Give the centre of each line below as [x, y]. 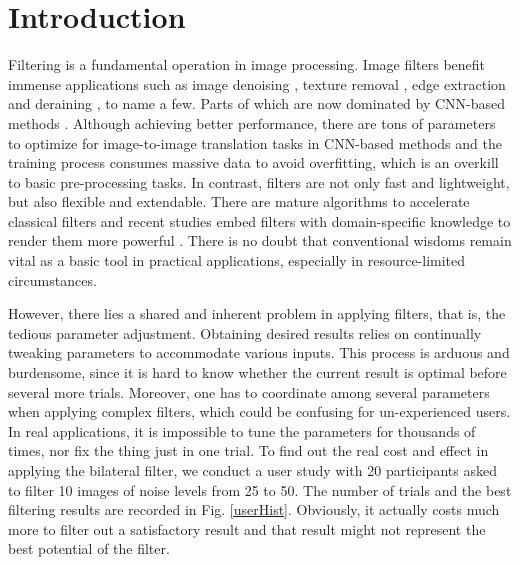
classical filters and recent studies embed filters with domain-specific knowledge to [259, 220]
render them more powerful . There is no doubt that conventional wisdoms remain [260, 240]
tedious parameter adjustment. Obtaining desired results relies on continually [245, 332]
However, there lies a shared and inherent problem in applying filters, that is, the [257, 313]
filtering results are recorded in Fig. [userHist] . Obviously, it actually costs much [254, 509]
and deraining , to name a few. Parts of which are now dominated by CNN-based [257, 103]
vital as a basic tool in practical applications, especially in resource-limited [237, 260]
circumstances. [52, 279]
